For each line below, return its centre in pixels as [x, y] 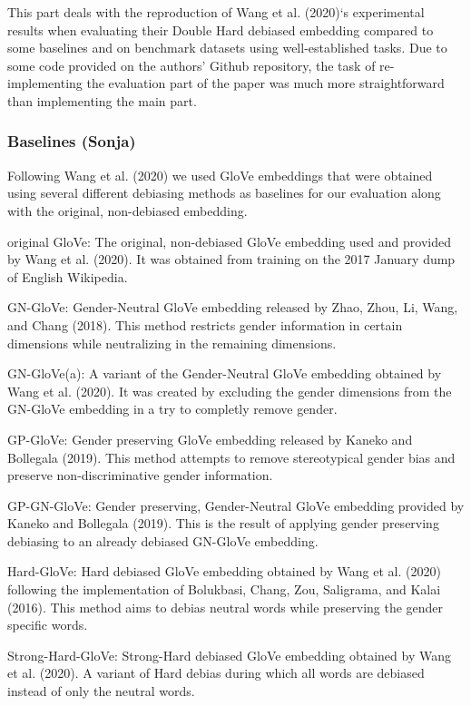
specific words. [48, 625]
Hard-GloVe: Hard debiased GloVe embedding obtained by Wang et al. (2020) [224, 571]
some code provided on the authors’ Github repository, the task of [191, 65]
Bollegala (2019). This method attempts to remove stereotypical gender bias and [231, 457]
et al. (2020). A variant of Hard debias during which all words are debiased [216, 673]
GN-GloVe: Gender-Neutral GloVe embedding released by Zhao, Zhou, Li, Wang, [233, 307]
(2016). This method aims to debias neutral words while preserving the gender [226, 607]
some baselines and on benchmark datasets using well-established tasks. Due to [227, 48]
